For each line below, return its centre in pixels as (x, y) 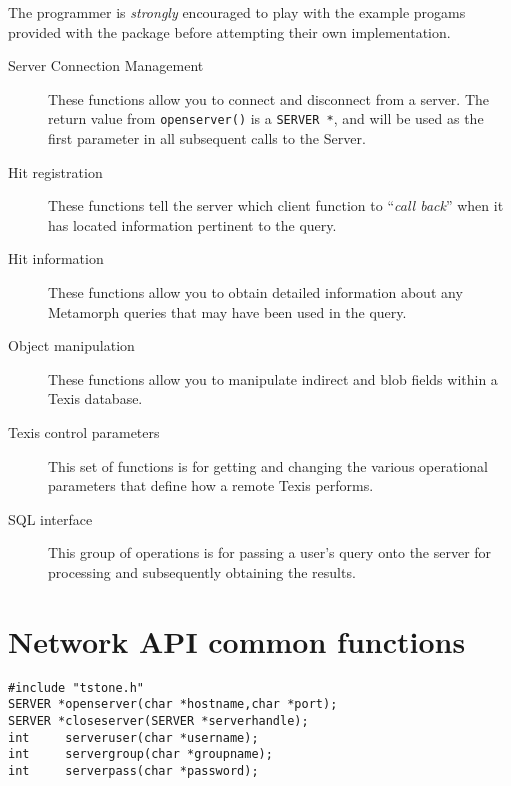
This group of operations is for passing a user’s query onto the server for (270, 552)
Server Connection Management (106, 65)
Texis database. (95, 398)
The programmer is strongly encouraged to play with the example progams (237, 12)
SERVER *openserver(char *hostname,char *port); (173, 704)
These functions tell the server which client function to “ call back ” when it (276, 205)
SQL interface (50, 518)
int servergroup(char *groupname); (140, 754)
